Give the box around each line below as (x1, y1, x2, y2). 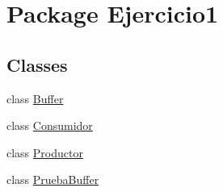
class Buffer (6, 90, 64, 106)
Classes (6, 52, 68, 77)
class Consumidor (6, 117, 93, 134)
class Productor (6, 144, 83, 161)
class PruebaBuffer (6, 171, 99, 188)
